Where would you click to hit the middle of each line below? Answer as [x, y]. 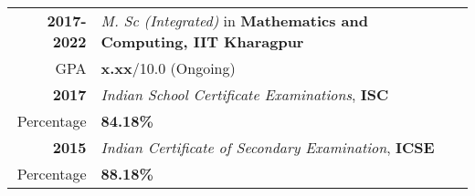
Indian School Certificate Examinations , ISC [245, 94]
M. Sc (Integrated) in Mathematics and [234, 21]
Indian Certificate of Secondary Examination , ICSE [268, 147]
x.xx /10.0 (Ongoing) [168, 68]
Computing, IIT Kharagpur [202, 41]
